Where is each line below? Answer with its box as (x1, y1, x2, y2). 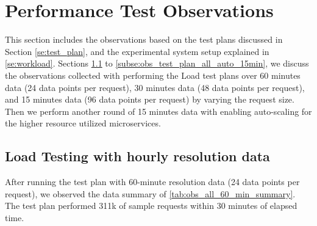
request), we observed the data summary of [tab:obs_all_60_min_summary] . (5, 187, 296, 200)
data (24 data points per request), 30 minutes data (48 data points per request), (5, 81, 305, 93)
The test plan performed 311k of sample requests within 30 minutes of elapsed (5, 199, 297, 212)
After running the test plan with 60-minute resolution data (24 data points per (5, 175, 300, 188)
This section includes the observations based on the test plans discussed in (5, 33, 283, 46)
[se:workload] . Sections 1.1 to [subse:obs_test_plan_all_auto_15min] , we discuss (5, 57, 309, 70)
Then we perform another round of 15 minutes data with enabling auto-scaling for (5, 104, 312, 117)
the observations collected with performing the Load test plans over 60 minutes (5, 68, 301, 81)
